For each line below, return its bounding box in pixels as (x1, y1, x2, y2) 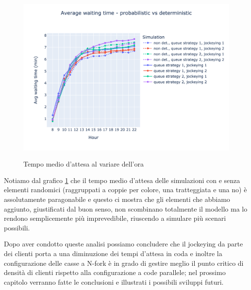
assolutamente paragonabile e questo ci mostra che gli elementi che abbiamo (4, 194, 230, 204)
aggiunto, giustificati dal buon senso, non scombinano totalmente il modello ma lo (4, 203, 248, 214)
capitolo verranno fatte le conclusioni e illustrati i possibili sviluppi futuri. (4, 276, 224, 287)
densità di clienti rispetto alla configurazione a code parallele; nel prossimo (4, 267, 226, 277)
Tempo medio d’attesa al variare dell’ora (23, 159, 144, 169)
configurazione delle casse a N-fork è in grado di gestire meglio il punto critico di (4, 258, 244, 268)
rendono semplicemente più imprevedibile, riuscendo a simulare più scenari (4, 213, 226, 223)
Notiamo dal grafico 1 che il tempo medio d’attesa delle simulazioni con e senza (4, 175, 240, 185)
